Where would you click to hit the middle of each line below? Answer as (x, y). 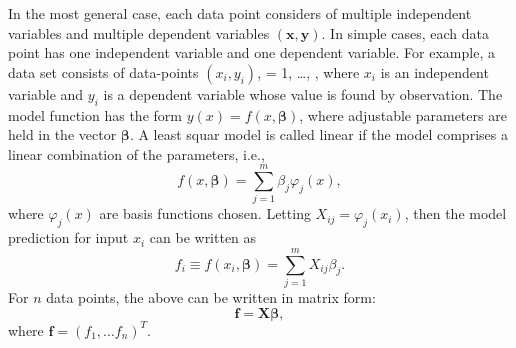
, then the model (455, 213)
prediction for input (68, 237)
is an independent (434, 71)
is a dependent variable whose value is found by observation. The (303, 93)
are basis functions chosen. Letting (205, 213)
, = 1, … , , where (308, 71)
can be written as (203, 237)
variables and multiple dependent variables (139, 32)
